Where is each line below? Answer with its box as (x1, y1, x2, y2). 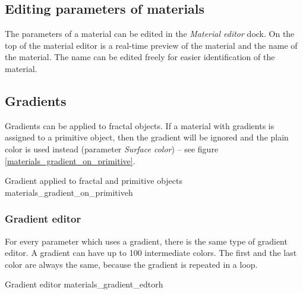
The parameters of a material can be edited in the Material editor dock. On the (5, 27, 295, 40)
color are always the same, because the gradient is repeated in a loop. (5, 258, 258, 270)
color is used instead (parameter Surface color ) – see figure (5, 142, 219, 155)
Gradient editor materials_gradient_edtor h (5, 278, 163, 290)
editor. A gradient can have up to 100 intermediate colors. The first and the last (5, 246, 297, 259)
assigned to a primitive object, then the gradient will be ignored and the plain (5, 131, 289, 143)
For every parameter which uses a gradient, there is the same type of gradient (5, 234, 288, 247)
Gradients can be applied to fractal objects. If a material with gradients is (5, 119, 274, 132)
